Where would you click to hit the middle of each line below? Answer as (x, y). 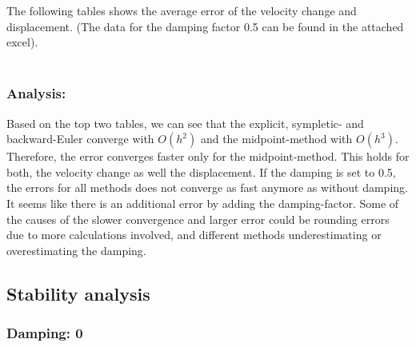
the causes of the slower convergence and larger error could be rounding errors (198, 219)
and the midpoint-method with (276, 139)
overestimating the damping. (76, 250)
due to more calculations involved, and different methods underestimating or (194, 235)
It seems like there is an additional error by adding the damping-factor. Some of (203, 203)
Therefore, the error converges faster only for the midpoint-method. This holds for (208, 156)
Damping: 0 (45, 333)
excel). (22, 42)
